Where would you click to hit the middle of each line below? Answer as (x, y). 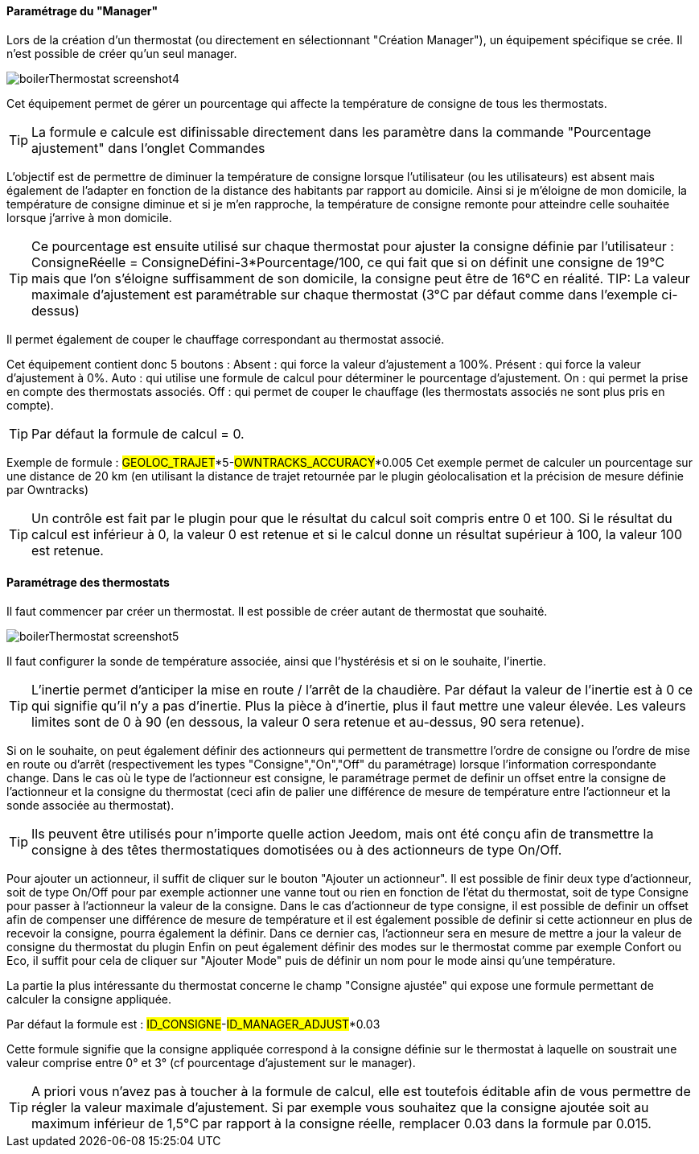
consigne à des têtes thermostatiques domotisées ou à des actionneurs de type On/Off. (297, 849)
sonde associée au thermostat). (90, 805)
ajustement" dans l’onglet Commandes (148, 148)
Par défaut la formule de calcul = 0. (138, 433)
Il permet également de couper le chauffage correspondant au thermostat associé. (226, 339)
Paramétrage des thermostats (88, 583)
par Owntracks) (48, 489)
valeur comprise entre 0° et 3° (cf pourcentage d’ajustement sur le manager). (211, 1062)
